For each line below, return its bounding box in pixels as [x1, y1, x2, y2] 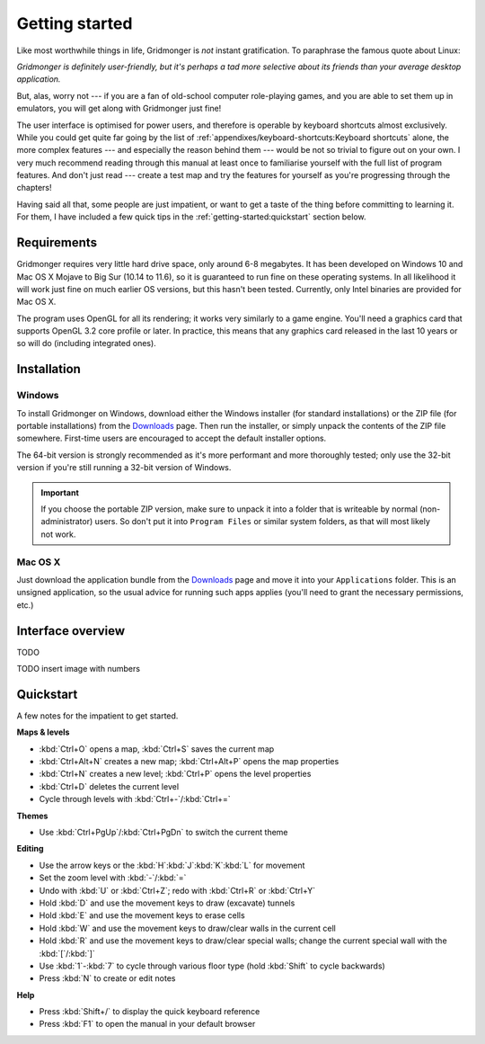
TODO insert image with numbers [16, 663, 141, 674]
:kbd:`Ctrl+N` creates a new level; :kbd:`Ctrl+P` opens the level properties [39, 769, 312, 780]
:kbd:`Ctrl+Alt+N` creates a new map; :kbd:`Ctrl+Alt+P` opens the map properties [39, 756, 339, 767]
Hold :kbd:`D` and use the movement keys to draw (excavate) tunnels [39, 897, 295, 908]
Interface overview [16, 623, 126, 638]
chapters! [16, 183, 53, 193]
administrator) [40, 516, 93, 527]
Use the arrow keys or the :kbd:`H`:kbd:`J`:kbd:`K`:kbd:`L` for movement [39, 860, 305, 870]
